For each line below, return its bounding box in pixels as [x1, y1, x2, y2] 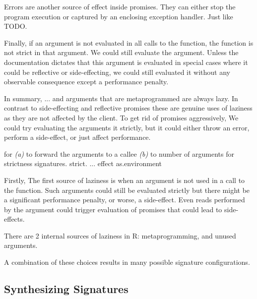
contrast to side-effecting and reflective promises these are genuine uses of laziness [4, 103, 253, 113]
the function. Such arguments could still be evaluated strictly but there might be [4, 184, 250, 195]
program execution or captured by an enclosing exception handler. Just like [4, 11, 233, 21]
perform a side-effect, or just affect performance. [4, 132, 151, 142]
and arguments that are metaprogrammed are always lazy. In [52, 93, 238, 103]
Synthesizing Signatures [4, 281, 128, 297]
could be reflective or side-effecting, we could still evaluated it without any [4, 66, 230, 77]
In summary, [4, 93, 42, 103]
